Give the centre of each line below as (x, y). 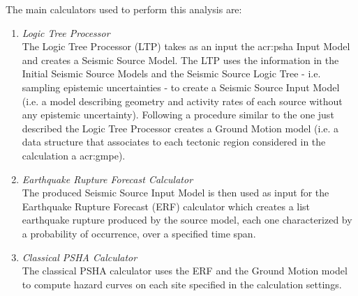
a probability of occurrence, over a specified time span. (139, 233)
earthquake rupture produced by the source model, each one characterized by (187, 220)
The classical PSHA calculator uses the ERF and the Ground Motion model (185, 271)
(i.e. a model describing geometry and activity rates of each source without (182, 101)
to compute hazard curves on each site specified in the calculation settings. (182, 284)
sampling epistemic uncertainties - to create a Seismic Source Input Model (181, 87)
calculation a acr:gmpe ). (74, 155)
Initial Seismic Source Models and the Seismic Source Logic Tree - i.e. (171, 73)
